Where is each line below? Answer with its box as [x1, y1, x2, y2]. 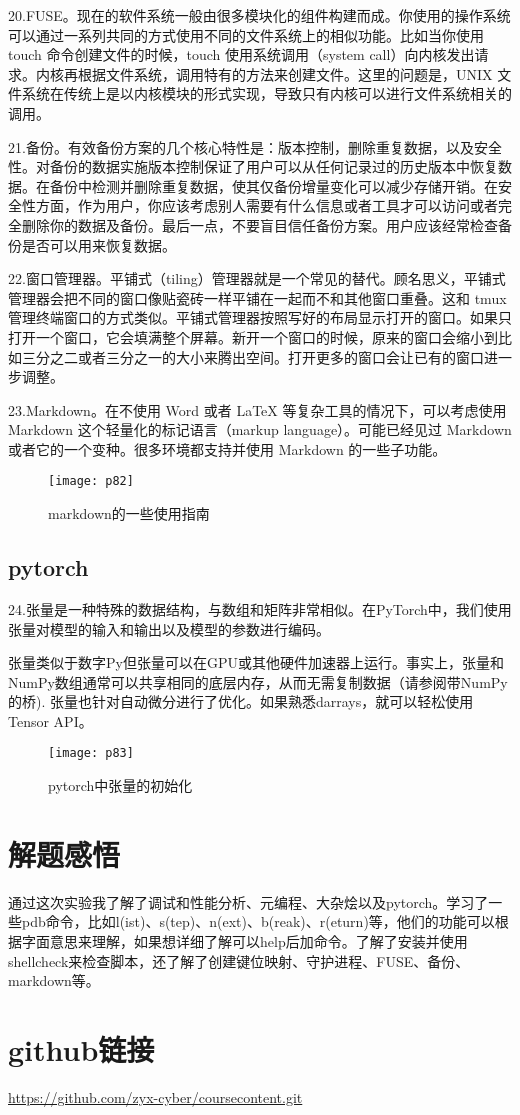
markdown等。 [8, 970, 100, 991]
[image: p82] [48, 474, 134, 489]
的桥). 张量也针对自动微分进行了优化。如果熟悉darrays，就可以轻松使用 [8, 691, 474, 712]
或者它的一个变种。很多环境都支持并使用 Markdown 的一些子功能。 [8, 438, 447, 459]
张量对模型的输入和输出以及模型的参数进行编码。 [8, 618, 330, 639]
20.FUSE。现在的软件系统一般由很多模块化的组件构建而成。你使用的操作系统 [8, 5, 511, 25]
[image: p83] [48, 746, 134, 761]
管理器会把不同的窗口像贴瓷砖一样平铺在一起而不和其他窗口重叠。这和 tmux [8, 287, 507, 308]
